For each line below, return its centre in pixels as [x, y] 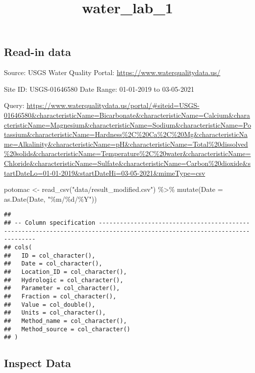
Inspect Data [38, 363]
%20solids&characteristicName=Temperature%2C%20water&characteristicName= [127, 153]
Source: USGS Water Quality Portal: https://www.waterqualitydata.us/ [112, 72]
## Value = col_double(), [50, 305]
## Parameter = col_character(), [62, 288]
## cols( [18, 247]
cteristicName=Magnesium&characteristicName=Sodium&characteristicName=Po [127, 124]
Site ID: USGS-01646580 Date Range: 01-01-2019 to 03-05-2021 [99, 89]
